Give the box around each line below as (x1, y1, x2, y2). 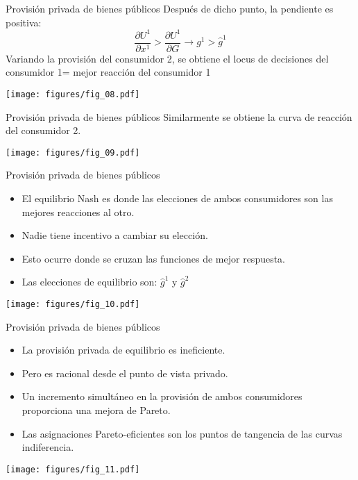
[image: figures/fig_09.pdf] (6, 147, 140, 158)
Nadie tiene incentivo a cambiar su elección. (22, 228, 208, 242)
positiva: (6, 15, 42, 29)
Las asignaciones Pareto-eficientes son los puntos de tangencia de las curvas (22, 426, 343, 440)
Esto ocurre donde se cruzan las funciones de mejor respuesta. (22, 251, 286, 265)
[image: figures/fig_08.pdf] (6, 89, 140, 99)
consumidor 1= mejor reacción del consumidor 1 (6, 65, 211, 79)
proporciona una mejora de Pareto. (22, 403, 171, 417)
